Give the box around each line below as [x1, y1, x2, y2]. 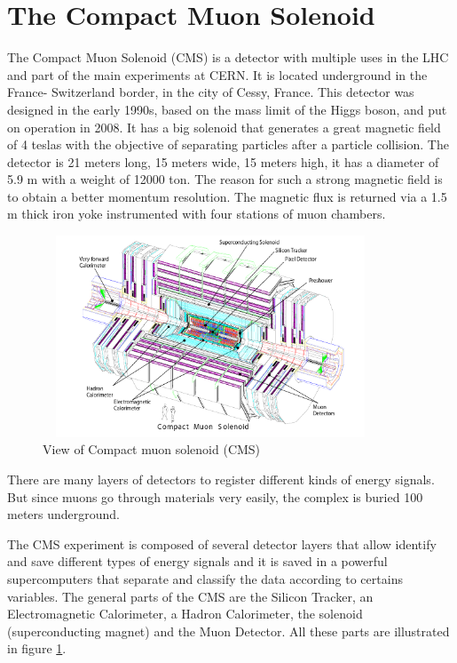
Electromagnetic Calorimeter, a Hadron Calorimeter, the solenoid [7, 604, 363, 623]
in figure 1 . [7, 639, 67, 658]
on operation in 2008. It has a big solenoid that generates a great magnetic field [7, 117, 441, 136]
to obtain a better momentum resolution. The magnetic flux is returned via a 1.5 [7, 187, 447, 205]
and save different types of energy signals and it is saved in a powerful [7, 552, 388, 571]
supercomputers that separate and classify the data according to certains [7, 569, 403, 587]
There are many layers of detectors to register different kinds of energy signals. [7, 470, 435, 489]
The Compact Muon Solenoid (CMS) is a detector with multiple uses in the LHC [7, 48, 449, 67]
